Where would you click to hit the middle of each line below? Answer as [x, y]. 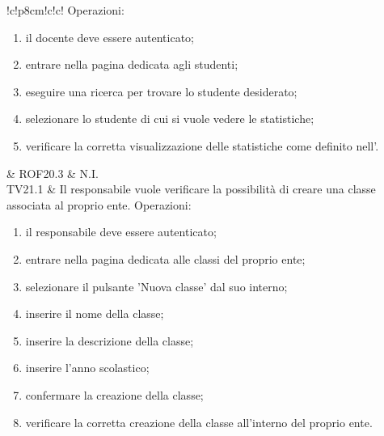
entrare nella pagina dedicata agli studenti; [132, 64]
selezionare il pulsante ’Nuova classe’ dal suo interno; [156, 286]
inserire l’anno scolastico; [87, 368]
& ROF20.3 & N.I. [53, 173]
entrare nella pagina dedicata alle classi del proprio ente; [165, 258]
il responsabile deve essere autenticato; [121, 232]
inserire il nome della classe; [95, 313]
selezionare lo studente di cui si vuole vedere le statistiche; [170, 119]
